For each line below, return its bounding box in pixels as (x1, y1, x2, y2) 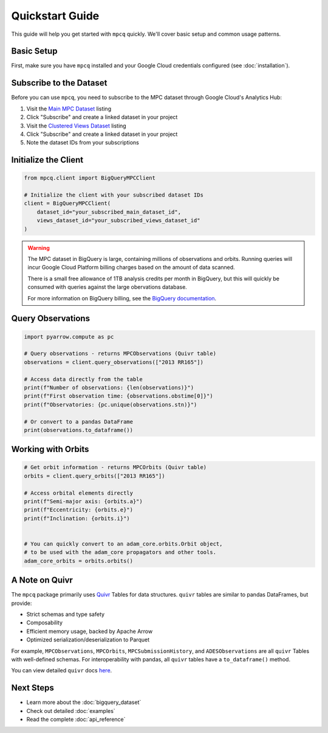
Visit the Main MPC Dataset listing (26, 105, 112, 112)
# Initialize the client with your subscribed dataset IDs (24, 192, 203, 198)
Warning (27, 244, 50, 251)
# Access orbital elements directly (24, 489, 134, 496)
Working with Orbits (11, 444, 89, 454)
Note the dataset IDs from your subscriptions (26, 139, 139, 146)
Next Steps (11, 683, 54, 693)
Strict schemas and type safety (26, 610, 105, 618)
